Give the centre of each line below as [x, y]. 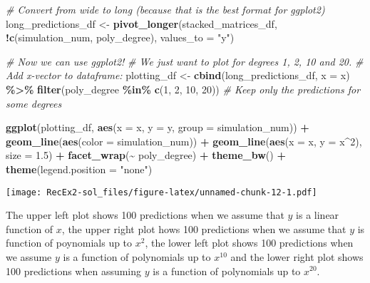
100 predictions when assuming [74, 271]
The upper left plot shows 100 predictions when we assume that [145, 215]
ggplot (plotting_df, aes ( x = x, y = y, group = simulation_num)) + [158, 127]
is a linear [318, 215]
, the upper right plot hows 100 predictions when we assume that [204, 228]
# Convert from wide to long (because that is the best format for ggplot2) [165, 9]
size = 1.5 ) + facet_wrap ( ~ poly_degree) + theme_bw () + [146, 155]
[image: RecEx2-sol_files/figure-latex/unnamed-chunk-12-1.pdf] [161, 192]
